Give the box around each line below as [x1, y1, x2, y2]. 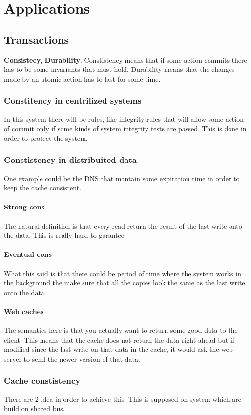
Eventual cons [4, 249, 52, 259]
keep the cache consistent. [4, 183, 82, 193]
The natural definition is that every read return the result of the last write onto [4, 220, 242, 231]
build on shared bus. [4, 403, 65, 414]
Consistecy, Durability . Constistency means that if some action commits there [4, 54, 247, 65]
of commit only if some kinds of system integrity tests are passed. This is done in [4, 123, 247, 134]
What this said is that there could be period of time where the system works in [4, 268, 241, 278]
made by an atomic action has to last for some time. [4, 73, 161, 84]
